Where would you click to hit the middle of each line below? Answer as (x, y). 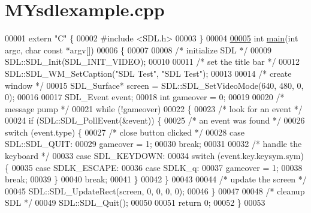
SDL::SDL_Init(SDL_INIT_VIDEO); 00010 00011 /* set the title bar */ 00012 (153, 61)
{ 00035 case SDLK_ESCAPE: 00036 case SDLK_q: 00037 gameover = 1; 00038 (154, 167)
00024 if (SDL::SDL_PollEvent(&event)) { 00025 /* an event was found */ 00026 (155, 120)
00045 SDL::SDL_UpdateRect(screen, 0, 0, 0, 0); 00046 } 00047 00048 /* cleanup (155, 190)
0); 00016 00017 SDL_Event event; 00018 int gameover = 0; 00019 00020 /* (145, 97)
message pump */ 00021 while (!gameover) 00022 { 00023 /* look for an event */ (154, 108)
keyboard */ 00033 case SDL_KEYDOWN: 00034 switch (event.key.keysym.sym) (154, 156)
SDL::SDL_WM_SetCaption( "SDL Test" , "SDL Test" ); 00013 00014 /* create (148, 73)
